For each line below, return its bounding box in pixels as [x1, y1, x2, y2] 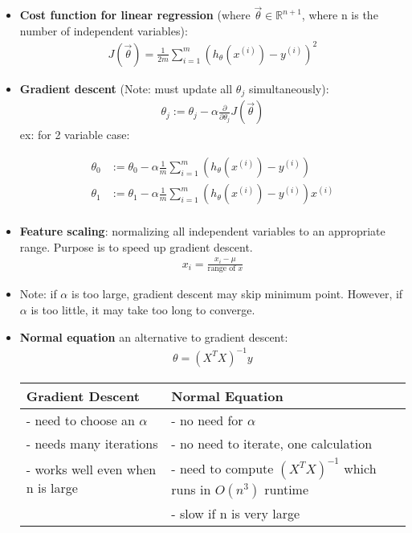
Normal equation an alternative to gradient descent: [19, 328, 288, 345]
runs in [171, 479, 211, 498]
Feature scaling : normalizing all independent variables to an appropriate [19, 223, 385, 240]
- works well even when [26, 459, 157, 478]
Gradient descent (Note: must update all [19, 80, 233, 96]
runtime [264, 479, 309, 498]
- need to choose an [26, 410, 135, 429]
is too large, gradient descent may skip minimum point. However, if [71, 285, 403, 302]
